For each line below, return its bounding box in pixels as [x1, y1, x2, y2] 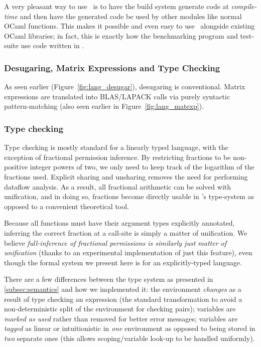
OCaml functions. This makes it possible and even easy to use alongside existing [4, 21, 255, 31]
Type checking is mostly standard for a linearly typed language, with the [4, 142, 228, 152]
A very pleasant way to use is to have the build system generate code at [4, 1, 229, 11]
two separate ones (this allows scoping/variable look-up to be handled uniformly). [4, 332, 255, 343]
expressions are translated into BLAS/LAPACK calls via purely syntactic [4, 91, 230, 101]
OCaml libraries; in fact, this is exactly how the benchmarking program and [4, 30, 238, 41]
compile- [231, 1, 257, 11]
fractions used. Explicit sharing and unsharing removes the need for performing [4, 171, 248, 182]
